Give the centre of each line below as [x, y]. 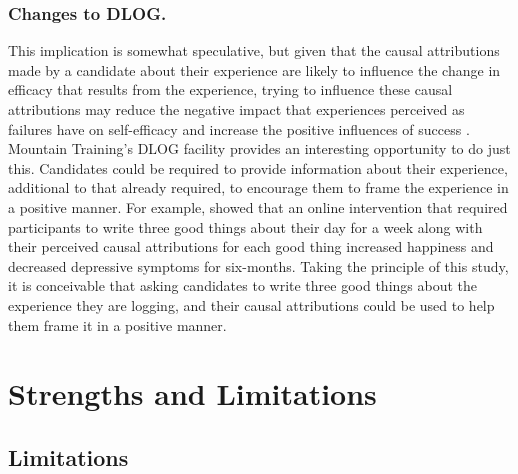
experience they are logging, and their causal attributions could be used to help [251, 304]
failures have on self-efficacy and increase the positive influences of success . [239, 128]
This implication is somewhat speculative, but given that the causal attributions [254, 50]
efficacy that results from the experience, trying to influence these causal [230, 89]
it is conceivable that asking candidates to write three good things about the [242, 285]
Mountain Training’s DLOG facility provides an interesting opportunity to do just [259, 148]
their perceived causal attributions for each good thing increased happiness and [251, 246]
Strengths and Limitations [192, 393]
